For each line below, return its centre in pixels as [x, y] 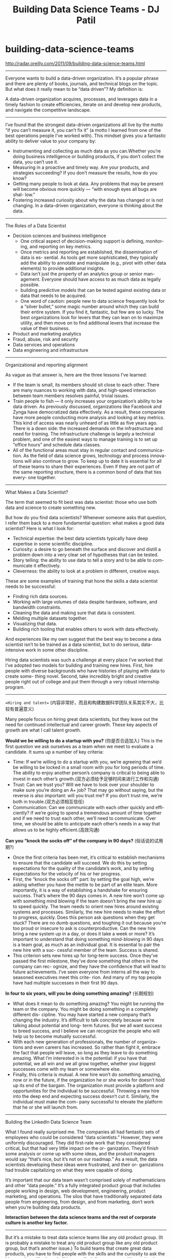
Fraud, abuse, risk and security [45, 339]
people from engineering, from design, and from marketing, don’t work [80, 1202]
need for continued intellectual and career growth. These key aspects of [81, 724]
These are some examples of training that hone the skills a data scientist [81, 581]
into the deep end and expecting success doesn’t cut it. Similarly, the [85, 1096]
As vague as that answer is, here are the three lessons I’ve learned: [76, 375]
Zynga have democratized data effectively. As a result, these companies [89, 412]
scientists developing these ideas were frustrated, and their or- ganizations [84, 1164]
